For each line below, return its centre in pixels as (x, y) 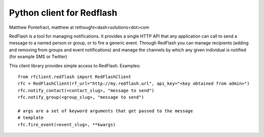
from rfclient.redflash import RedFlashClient (75, 77)
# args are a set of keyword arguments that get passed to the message (105, 111)
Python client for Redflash (63, 13)
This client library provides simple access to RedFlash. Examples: (75, 65)
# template (31, 118)
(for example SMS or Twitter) (38, 57)
